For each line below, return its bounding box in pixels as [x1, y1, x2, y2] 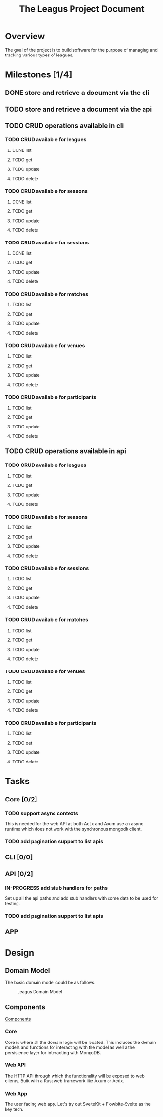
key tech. [5, 1106, 23, 1112]
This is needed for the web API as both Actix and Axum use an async [5, 821, 144, 827]
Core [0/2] [5, 795, 37, 803]
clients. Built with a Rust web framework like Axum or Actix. [5, 1078, 124, 1084]
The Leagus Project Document [19, 3, 145, 15]
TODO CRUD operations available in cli [5, 122, 124, 130]
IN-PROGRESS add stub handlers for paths [5, 884, 108, 891]
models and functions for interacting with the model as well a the [5, 1044, 135, 1050]
